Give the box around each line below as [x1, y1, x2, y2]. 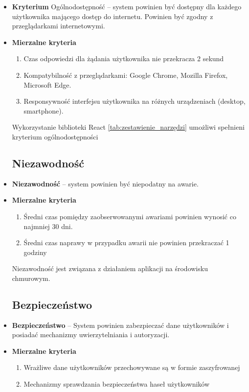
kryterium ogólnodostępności [12, 131, 98, 141]
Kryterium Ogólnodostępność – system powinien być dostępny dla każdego [12, 1, 242, 11]
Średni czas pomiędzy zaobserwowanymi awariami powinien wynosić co [23, 211, 236, 221]
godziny [23, 247, 47, 257]
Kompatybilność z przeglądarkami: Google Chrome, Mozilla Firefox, [23, 69, 228, 80]
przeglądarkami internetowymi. [12, 21, 105, 31]
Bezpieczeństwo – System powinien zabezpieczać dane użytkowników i [12, 320, 229, 330]
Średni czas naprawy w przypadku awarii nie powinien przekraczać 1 [23, 237, 229, 248]
